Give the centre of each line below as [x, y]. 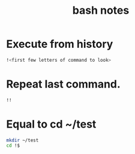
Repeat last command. [64, 84]
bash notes [101, 10]
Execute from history [60, 44]
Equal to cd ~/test [51, 124]
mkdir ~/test [22, 140]
